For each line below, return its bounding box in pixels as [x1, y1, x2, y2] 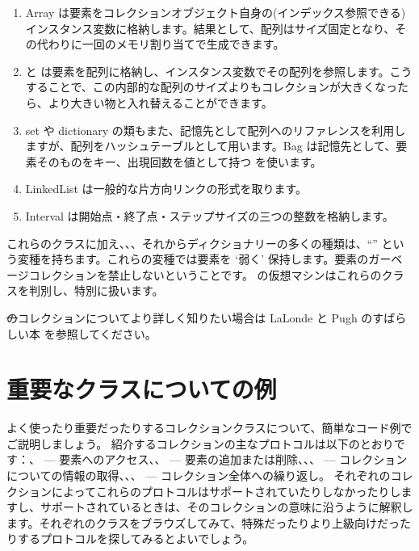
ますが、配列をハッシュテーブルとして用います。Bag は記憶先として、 [25, 137, 396, 154]
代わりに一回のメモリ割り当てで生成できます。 [36, 36, 285, 53]
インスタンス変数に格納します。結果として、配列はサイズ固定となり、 [25, 19, 396, 36]
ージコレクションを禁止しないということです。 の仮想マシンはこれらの [6, 266, 382, 283]
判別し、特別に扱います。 [28, 282, 164, 299]
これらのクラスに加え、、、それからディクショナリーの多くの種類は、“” [6, 234, 378, 251]
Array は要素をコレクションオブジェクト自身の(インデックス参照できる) [25, 4, 406, 20]
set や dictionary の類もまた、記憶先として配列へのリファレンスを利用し [25, 121, 406, 138]
